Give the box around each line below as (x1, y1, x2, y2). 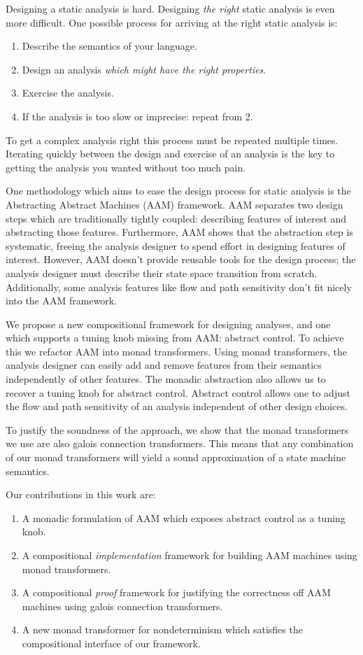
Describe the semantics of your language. (22, 38, 197, 53)
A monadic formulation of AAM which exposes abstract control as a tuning (22, 510, 346, 525)
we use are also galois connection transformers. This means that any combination (6, 436, 354, 451)
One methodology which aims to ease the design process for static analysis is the (6, 183, 351, 198)
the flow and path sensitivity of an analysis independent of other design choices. (6, 399, 348, 414)
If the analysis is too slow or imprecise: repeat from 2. (22, 108, 253, 123)
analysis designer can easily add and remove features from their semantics (6, 358, 322, 372)
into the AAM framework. (6, 293, 118, 308)
